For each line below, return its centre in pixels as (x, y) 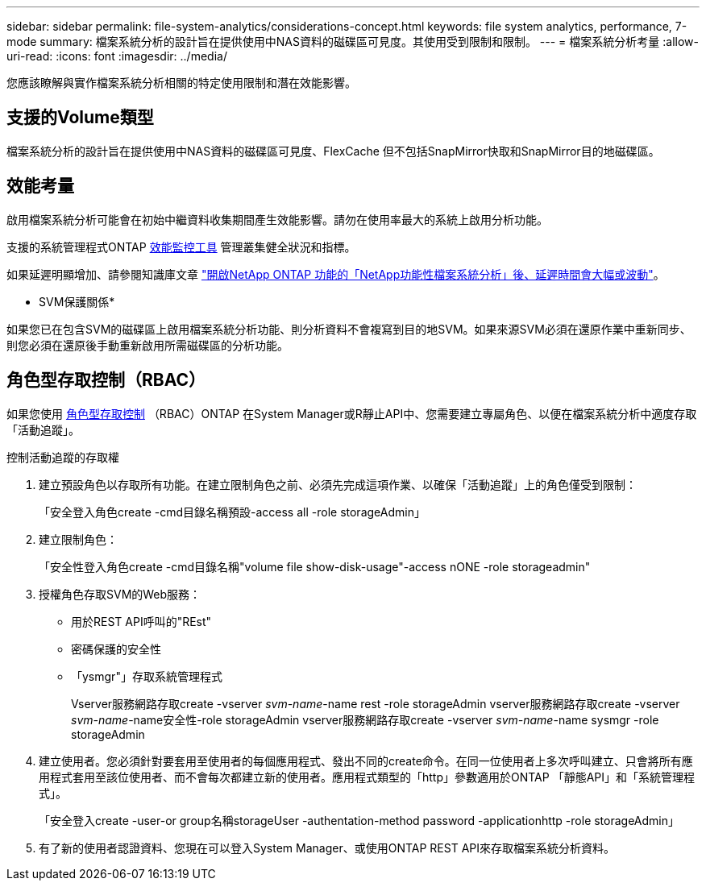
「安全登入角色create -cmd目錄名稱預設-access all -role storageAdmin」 (232, 512)
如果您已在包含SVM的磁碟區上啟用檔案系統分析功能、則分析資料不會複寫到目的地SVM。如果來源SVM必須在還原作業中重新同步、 (349, 329)
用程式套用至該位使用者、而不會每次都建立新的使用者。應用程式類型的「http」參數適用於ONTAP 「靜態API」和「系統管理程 (367, 777)
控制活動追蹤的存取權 (63, 457)
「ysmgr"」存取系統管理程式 (147, 676)
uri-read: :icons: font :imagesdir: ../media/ (117, 56)
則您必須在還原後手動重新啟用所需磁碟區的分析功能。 (147, 345)
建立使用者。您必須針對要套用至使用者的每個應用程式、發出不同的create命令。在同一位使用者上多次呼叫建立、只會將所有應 (366, 761)
